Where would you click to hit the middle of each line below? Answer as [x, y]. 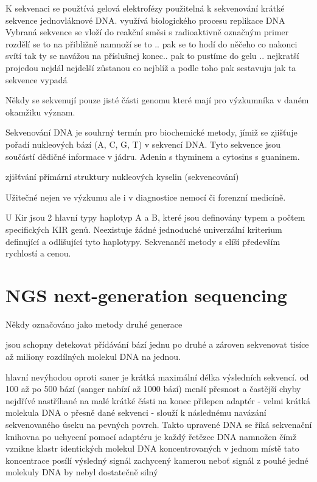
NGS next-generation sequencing [146, 294]
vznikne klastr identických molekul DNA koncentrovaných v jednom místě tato [152, 448]
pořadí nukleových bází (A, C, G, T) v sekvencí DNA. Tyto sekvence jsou [143, 144]
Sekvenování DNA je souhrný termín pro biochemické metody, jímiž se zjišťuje [152, 132]
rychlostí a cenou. [38, 253]
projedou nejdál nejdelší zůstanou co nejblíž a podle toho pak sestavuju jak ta [151, 67]
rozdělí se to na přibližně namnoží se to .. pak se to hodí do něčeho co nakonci [152, 43]
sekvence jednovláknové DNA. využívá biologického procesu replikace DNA [145, 20]
